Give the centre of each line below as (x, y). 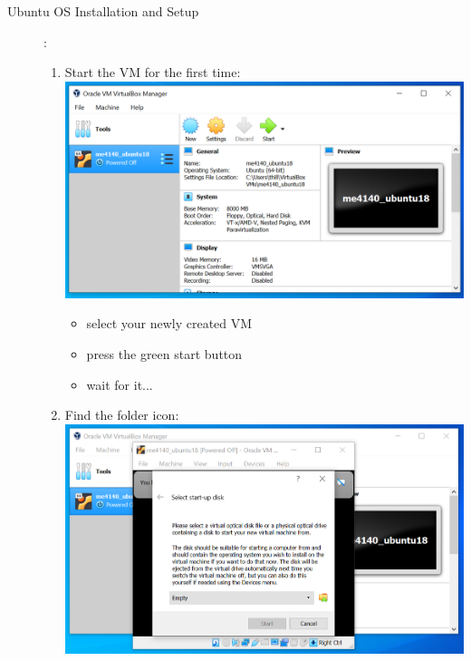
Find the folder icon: (122, 415)
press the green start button (164, 353)
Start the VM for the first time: (153, 72)
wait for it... (120, 384)
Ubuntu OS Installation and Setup (103, 11)
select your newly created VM (169, 323)
